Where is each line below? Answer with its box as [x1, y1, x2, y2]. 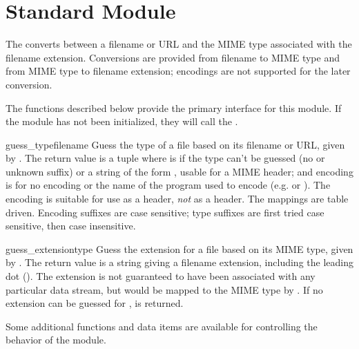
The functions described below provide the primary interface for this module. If [6, 100, 342, 115]
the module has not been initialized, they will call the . [6, 114, 238, 129]
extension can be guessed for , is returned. [6, 296, 184, 310]
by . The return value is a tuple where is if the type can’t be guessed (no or [6, 151, 325, 165]
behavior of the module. [6, 332, 106, 347]
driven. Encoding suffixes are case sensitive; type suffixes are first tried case [6, 205, 324, 219]
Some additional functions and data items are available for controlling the [6, 319, 318, 333]
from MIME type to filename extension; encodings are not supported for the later [6, 64, 351, 78]
